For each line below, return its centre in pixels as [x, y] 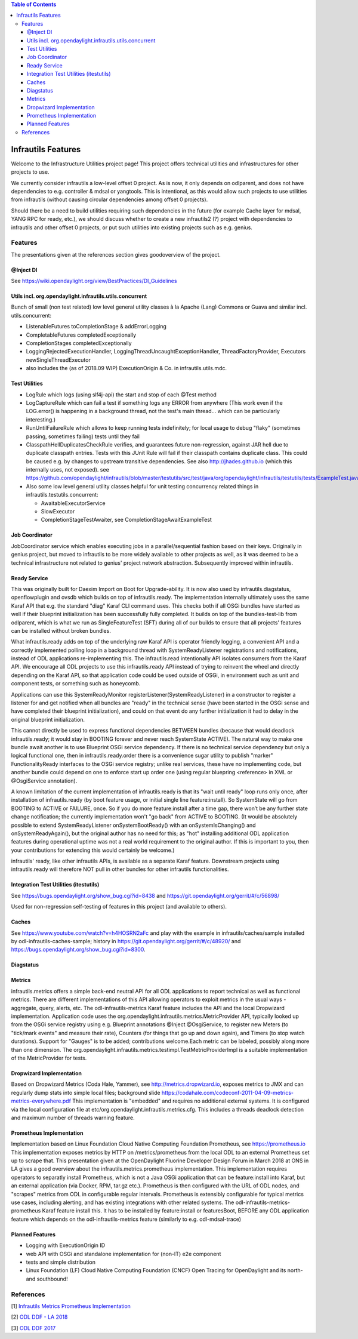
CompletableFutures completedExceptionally [81, 335]
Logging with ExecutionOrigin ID [66, 1245]
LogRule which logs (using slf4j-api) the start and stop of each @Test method [121, 395]
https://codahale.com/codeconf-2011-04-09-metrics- [227, 1092]
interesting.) [41, 419]
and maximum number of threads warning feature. [73, 1118]
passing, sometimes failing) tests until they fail [83, 436]
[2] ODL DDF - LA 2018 [39, 1317]
